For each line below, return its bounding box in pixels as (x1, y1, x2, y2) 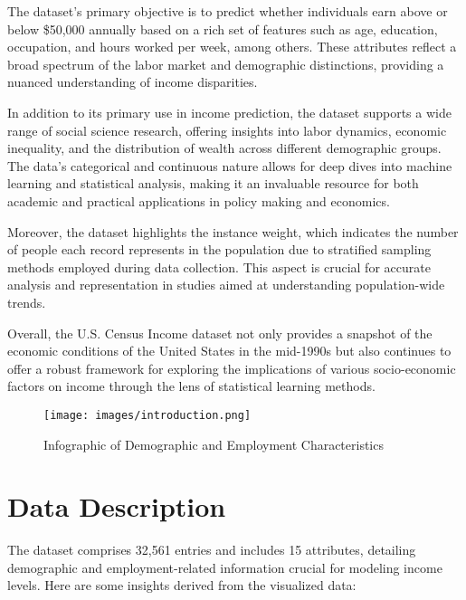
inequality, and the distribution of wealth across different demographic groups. (7, 138, 442, 157)
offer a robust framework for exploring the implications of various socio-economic (7, 358, 456, 377)
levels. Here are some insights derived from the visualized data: (7, 576, 357, 595)
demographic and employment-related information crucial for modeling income (7, 557, 442, 576)
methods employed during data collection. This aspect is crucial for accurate (7, 257, 431, 276)
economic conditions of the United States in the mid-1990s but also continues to (7, 341, 452, 360)
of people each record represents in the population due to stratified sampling (7, 240, 432, 259)
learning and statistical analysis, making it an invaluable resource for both (7, 174, 419, 193)
